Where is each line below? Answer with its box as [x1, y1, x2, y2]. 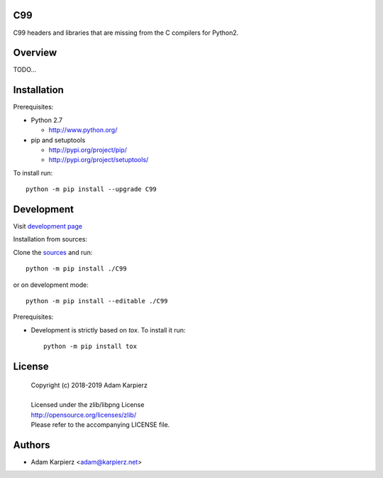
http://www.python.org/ [48, 126, 118, 134]
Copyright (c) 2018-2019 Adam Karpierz [30, 381, 148, 389]
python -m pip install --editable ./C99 [26, 297, 168, 305]
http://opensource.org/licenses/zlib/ [30, 411, 137, 419]
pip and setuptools [30, 136, 86, 144]
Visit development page [13, 222, 83, 230]
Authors [13, 439, 50, 451]
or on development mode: [13, 281, 89, 289]
